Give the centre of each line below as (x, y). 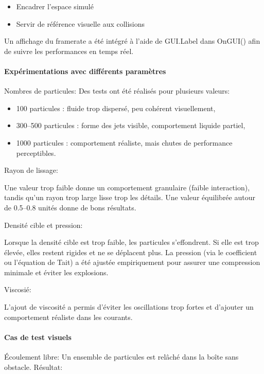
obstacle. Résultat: (33, 367)
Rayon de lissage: (31, 170)
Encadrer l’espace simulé (55, 6)
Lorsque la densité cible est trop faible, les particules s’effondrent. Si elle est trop (131, 242)
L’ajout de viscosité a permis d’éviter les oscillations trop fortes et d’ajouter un (129, 307)
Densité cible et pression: (43, 225)
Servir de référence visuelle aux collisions (81, 23)
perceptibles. (36, 153)
